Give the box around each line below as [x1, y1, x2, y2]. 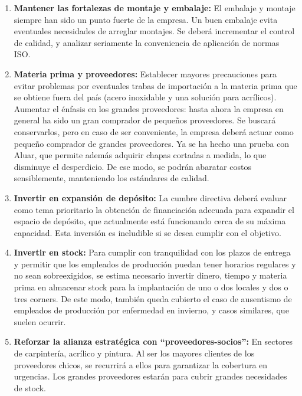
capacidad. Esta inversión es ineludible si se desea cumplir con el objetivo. [14, 226, 281, 238]
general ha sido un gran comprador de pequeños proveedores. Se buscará [14, 114, 276, 126]
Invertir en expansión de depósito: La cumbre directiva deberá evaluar [14, 191, 287, 204]
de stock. [14, 381, 46, 394]
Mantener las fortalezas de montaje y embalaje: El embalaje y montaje [14, 2, 296, 14]
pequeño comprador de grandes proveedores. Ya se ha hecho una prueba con [14, 137, 290, 149]
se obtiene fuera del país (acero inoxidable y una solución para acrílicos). [14, 91, 277, 103]
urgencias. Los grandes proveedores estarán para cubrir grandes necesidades [14, 370, 287, 382]
